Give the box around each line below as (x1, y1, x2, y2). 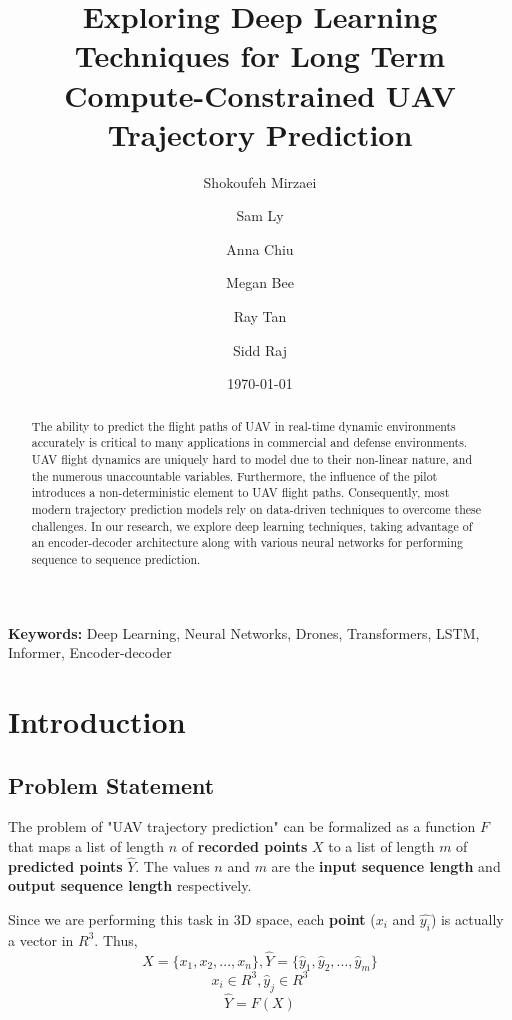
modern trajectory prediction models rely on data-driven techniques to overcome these (31, 500, 482, 517)
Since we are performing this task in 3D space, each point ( (8, 908, 376, 929)
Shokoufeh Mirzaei (203, 171, 317, 192)
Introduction (8, 700, 186, 741)
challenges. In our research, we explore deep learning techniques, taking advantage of (31, 517, 473, 534)
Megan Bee (226, 272, 294, 293)
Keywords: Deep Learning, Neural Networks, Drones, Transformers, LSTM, (8, 622, 480, 643)
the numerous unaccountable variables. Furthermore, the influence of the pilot (31, 467, 438, 484)
